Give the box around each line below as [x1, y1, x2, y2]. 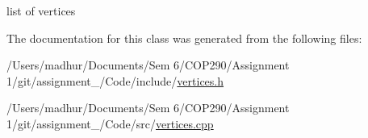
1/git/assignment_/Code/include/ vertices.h [6, 72, 224, 89]
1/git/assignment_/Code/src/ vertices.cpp [6, 115, 214, 132]
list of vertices [6, 2, 76, 19]
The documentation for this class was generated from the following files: [6, 29, 362, 46]
